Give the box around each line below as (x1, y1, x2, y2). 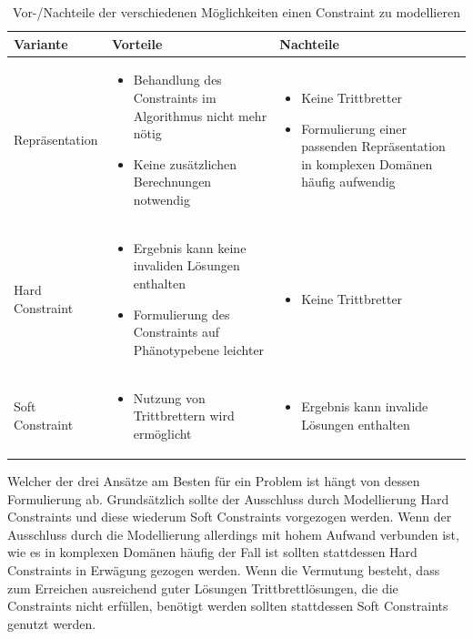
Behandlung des (133, 70, 222, 89)
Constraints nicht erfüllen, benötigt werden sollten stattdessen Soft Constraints (7, 596, 448, 615)
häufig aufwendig (301, 172, 396, 191)
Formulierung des (133, 304, 230, 323)
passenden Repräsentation (301, 137, 446, 156)
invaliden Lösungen (133, 256, 240, 275)
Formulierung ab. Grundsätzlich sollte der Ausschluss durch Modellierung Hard (7, 489, 449, 508)
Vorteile (111, 34, 163, 53)
